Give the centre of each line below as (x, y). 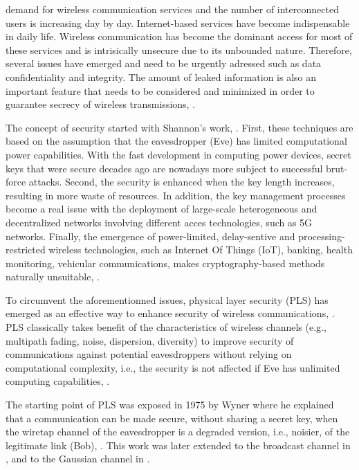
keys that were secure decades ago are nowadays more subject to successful (164, 168)
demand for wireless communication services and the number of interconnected (172, 9)
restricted (26, 250)
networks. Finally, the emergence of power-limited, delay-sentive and (150, 236)
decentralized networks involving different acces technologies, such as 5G (159, 222)
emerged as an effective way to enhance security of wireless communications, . (170, 313)
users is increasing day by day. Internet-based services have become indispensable (178, 22)
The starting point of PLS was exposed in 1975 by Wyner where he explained (170, 405)
